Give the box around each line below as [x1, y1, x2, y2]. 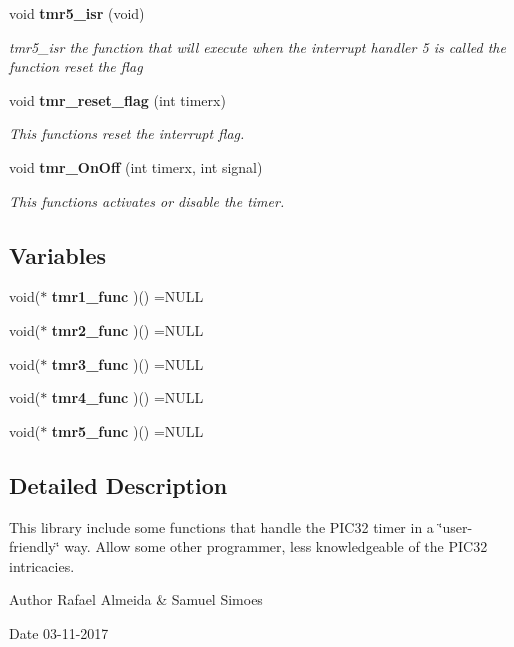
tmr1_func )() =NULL [51, 286, 204, 307]
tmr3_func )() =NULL [51, 353, 204, 374]
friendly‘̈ [9, 536, 60, 557]
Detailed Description [9, 469, 228, 500]
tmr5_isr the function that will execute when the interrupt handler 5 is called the [9, 36, 506, 57]
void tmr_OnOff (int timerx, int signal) [9, 156, 263, 177]
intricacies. [9, 555, 75, 576]
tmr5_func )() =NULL [51, 420, 204, 441]
